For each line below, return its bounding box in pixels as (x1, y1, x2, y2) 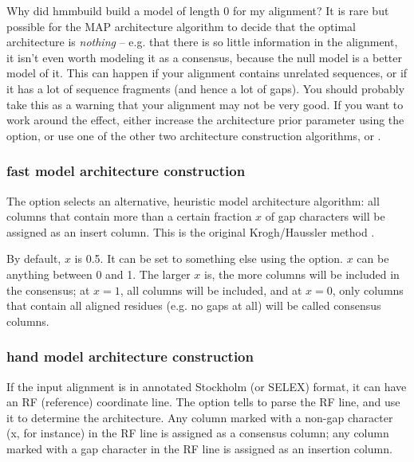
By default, (6, 250, 61, 267)
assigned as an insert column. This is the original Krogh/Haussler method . (6, 223, 375, 240)
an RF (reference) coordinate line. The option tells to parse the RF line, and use (6, 393, 400, 410)
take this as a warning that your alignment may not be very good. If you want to (6, 96, 404, 112)
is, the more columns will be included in (204, 265, 400, 282)
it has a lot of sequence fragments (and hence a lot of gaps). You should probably (6, 80, 405, 96)
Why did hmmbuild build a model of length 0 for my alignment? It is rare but (6, 2, 389, 18)
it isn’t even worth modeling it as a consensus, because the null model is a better (6, 49, 403, 65)
